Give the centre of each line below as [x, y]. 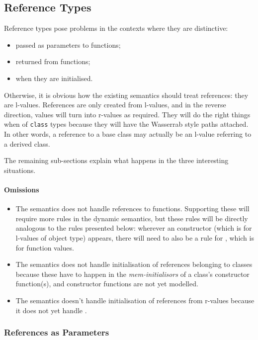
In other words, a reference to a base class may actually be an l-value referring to [128, 134]
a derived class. [27, 143]
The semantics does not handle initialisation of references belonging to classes [134, 264]
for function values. [45, 247]
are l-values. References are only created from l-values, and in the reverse [115, 105]
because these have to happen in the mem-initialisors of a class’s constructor [132, 274]
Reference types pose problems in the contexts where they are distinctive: [116, 28]
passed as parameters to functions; [68, 44]
